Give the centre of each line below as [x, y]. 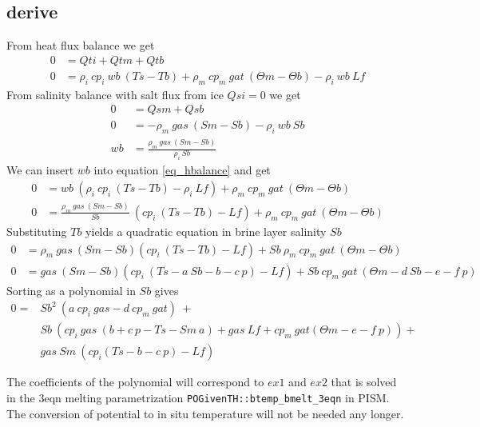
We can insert [40, 170]
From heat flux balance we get [81, 45]
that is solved [364, 382]
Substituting [37, 231]
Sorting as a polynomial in [71, 290]
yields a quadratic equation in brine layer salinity [206, 231]
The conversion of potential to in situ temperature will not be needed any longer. [205, 413]
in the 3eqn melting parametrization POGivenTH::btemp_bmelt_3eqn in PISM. [198, 397]
